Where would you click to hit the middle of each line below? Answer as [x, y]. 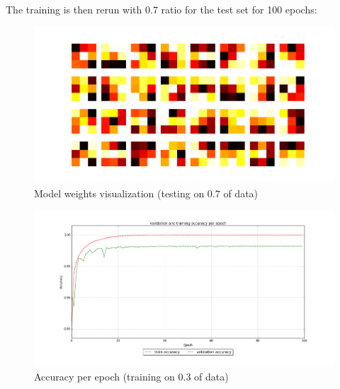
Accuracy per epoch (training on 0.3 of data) [131, 376]
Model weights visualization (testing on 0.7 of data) [146, 193]
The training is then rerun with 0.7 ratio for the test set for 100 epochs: [161, 9]
